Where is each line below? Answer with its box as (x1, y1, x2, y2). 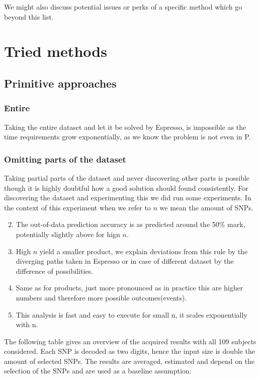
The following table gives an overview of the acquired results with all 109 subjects (4, 336, 256, 346)
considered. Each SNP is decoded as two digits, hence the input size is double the (4, 346, 255, 356)
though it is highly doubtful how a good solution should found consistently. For (4, 182, 248, 193)
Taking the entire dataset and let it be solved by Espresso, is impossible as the (4, 121, 246, 132)
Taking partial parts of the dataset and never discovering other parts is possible (4, 172, 250, 183)
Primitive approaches (4, 75, 117, 91)
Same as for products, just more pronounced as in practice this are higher (16, 282, 243, 293)
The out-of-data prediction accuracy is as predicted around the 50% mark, (16, 219, 245, 230)
